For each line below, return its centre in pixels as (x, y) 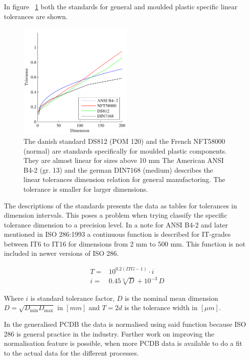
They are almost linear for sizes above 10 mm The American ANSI (124, 160)
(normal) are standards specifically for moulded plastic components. (125, 150)
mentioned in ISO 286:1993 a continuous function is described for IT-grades (117, 234)
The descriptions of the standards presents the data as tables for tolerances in (121, 205)
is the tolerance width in (161, 307)
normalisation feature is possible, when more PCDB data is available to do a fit (123, 343)
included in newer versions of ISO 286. (61, 253)
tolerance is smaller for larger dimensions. (86, 189)
